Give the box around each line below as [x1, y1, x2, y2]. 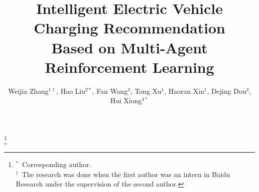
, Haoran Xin [164, 85, 204, 96]
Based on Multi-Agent [51, 37, 208, 57]
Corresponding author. [22, 159, 91, 170]
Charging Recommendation [33, 17, 226, 38]
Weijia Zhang [8, 85, 49, 96]
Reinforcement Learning [45, 56, 214, 77]
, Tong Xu [130, 85, 162, 96]
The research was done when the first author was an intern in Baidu [21, 169, 230, 179]
